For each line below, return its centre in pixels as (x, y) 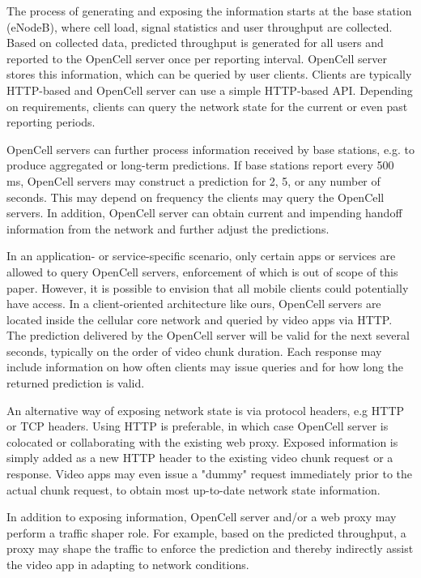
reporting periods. (51, 122)
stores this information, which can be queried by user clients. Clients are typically (209, 74)
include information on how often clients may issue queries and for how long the (205, 367)
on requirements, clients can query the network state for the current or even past (207, 106)
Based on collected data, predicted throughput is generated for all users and (195, 43)
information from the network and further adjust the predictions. (168, 228)
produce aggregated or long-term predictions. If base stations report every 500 (200, 165)
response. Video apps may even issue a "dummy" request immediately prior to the (210, 474)
